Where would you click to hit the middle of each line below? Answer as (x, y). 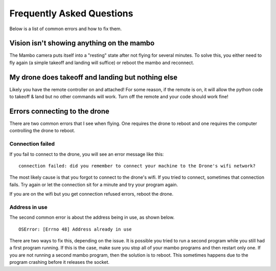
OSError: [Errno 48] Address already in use (75, 229)
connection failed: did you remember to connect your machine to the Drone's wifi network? (137, 166)
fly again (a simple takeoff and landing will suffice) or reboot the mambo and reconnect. (102, 62)
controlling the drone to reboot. (42, 131)
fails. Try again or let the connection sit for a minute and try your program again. (94, 184)
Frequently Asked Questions (71, 13)
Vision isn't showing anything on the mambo (82, 43)
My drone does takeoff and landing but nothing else (94, 77)
